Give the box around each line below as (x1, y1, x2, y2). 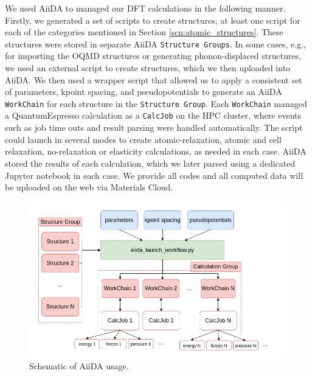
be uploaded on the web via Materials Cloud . (5, 181, 173, 193)
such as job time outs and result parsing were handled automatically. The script (5, 121, 303, 134)
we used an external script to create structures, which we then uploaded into (5, 61, 291, 74)
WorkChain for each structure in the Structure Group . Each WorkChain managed (5, 97, 307, 110)
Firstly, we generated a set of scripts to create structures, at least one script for (5, 13, 300, 26)
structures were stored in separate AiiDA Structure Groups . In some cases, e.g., (5, 37, 306, 50)
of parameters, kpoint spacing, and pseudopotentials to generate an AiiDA (5, 85, 282, 98)
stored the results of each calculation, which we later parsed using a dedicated (5, 156, 296, 169)
